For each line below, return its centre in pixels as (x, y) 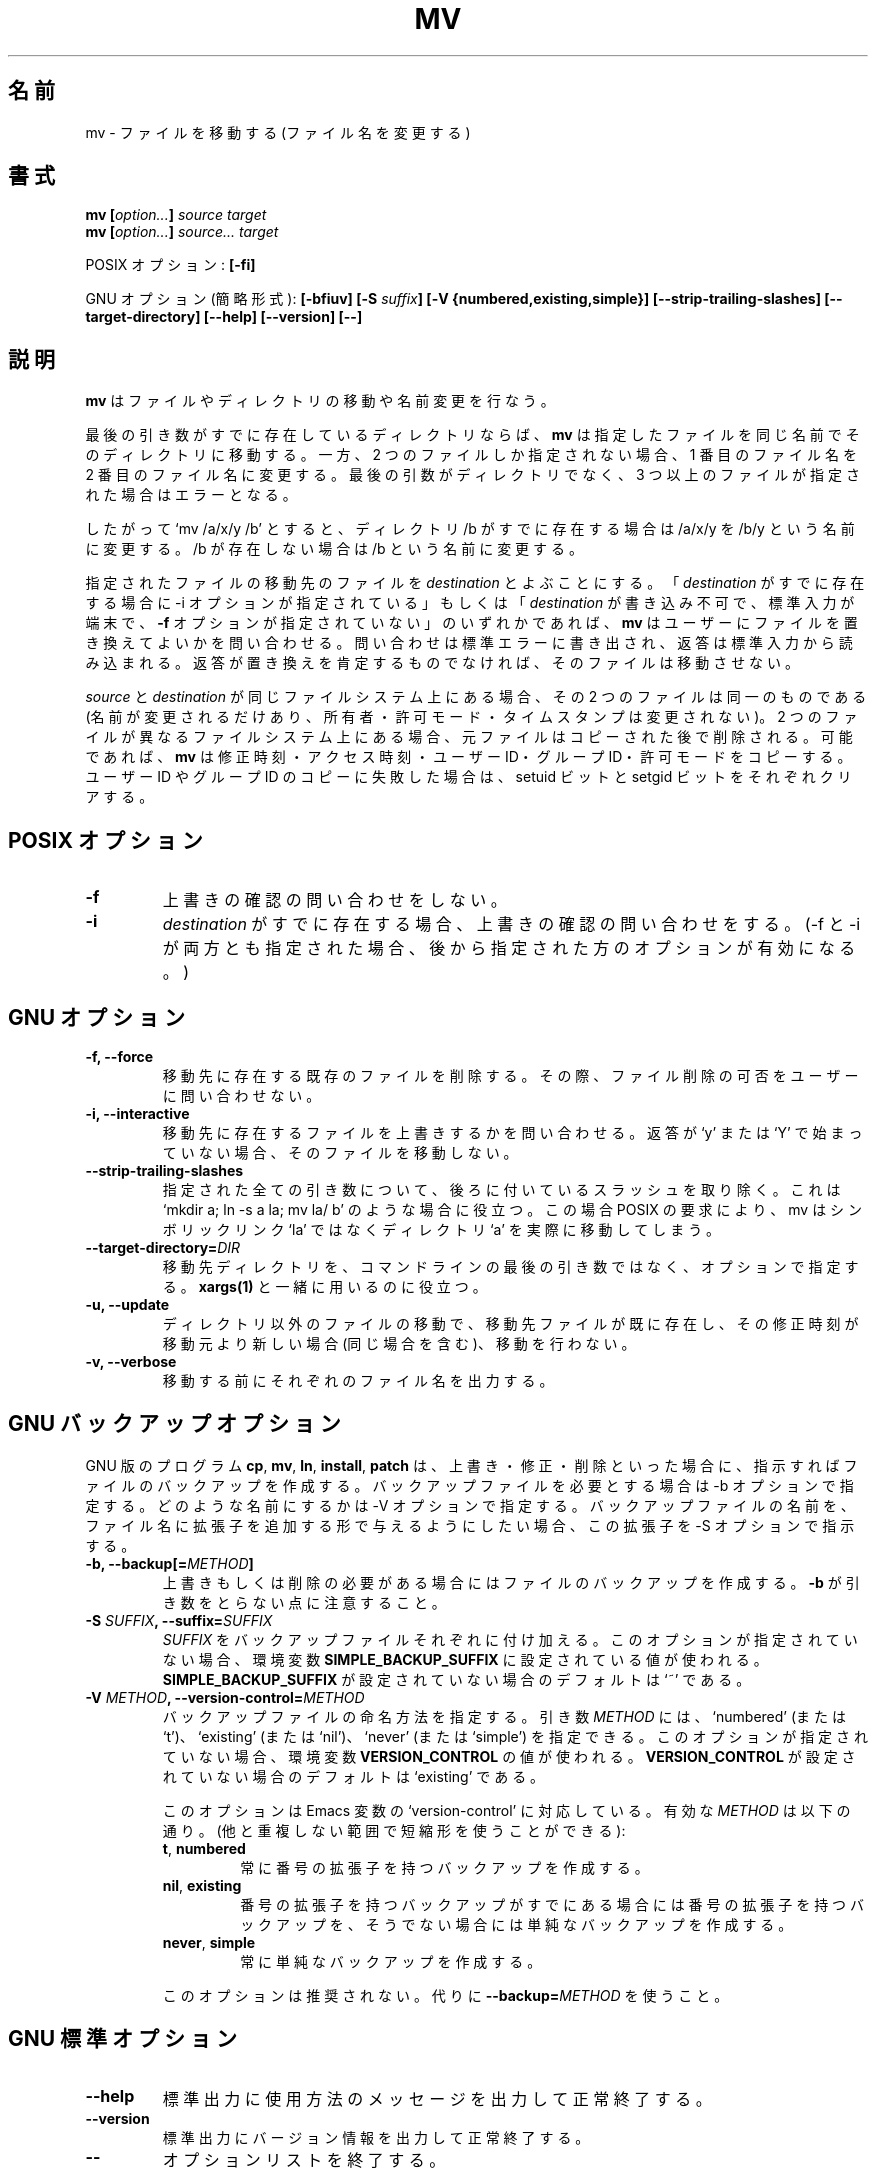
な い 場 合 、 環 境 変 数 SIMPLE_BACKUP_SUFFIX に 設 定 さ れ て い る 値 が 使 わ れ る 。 (465, 1659)
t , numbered (204, 1848)
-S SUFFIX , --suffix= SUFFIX (179, 1620)
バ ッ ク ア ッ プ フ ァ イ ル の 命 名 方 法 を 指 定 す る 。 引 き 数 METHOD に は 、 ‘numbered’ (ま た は (504, 1716)
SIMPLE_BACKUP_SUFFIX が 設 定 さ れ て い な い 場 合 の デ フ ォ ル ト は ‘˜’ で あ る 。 (456, 1679)
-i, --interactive (137, 1113)
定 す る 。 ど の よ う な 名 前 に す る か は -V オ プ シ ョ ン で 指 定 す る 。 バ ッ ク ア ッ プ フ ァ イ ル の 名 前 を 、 (470, 1505)
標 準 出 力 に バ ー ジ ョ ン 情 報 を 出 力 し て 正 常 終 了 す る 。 (376, 2137)
